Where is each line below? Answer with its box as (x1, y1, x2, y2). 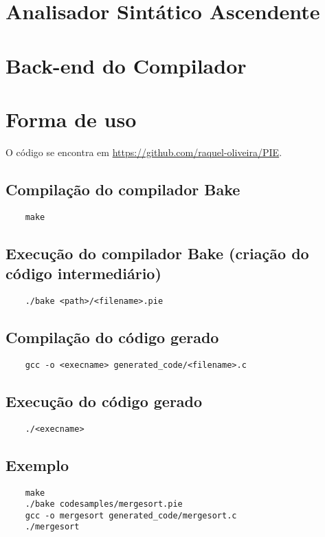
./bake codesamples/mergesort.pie (25, 499, 183, 509)
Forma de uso (5, 105, 137, 133)
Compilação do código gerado (5, 326, 219, 347)
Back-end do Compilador (5, 51, 247, 79)
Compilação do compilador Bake (5, 178, 240, 199)
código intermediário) (5, 263, 161, 284)
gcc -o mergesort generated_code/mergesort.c (25, 510, 237, 520)
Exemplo (5, 454, 69, 475)
